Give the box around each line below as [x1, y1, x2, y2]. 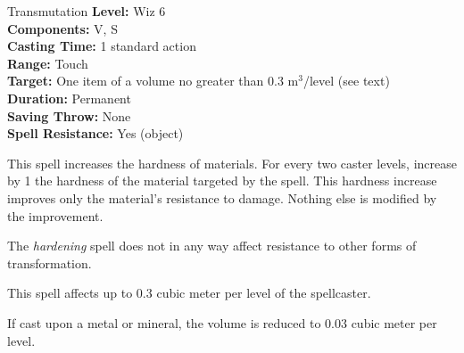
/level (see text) [302, 71, 390, 90]
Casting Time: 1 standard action [7, 37, 196, 55]
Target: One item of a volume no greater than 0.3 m [7, 71, 299, 90]
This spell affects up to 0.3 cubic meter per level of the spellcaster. [7, 283, 371, 302]
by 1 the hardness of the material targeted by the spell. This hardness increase [7, 171, 437, 190]
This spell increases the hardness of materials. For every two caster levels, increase [7, 153, 457, 172]
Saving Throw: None [7, 106, 131, 125]
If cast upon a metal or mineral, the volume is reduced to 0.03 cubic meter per [7, 313, 437, 332]
